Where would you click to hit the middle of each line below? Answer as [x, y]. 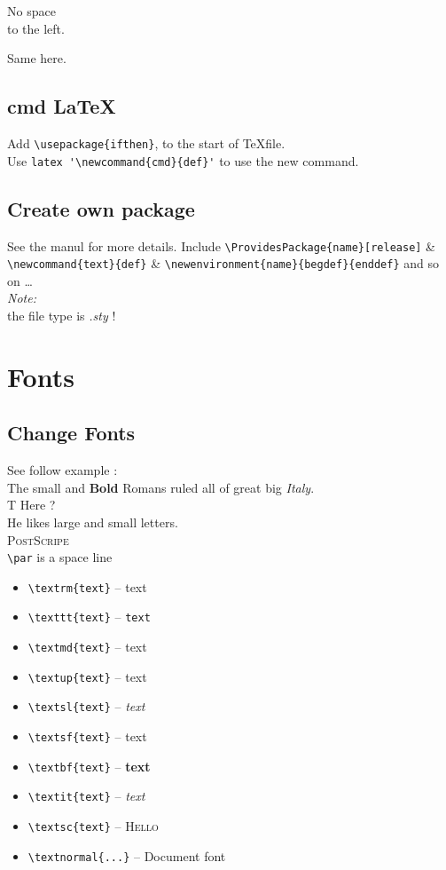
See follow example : [63, 470]
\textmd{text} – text [87, 647]
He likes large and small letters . [93, 522]
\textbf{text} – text [89, 766]
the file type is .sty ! [62, 315]
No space [31, 11]
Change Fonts [71, 433]
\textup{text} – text [87, 676]
